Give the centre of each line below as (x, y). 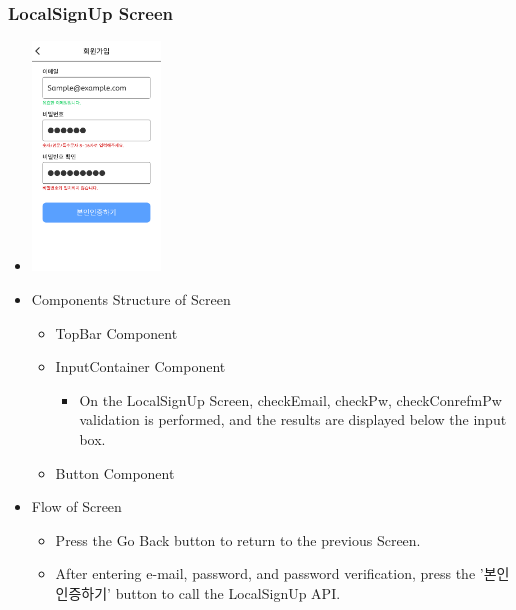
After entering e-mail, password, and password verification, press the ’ (269, 573)
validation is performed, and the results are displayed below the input (293, 419)
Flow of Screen (76, 506)
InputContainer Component (140, 366)
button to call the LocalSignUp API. (228, 593)
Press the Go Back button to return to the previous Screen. (238, 539)
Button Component (115, 472)
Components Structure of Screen (131, 299)
